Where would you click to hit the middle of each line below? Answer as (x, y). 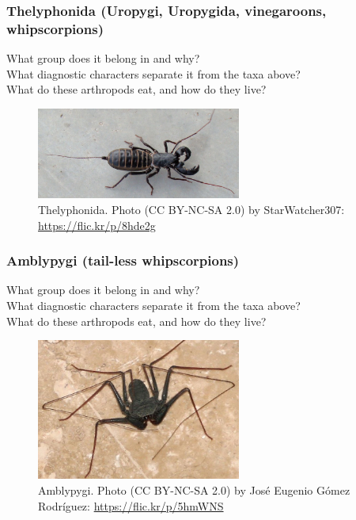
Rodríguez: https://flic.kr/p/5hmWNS (131, 505)
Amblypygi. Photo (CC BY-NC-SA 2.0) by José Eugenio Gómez (194, 489)
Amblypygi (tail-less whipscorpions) (123, 260)
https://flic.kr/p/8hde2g (97, 225)
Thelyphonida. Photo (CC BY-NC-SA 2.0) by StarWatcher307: (191, 210)
